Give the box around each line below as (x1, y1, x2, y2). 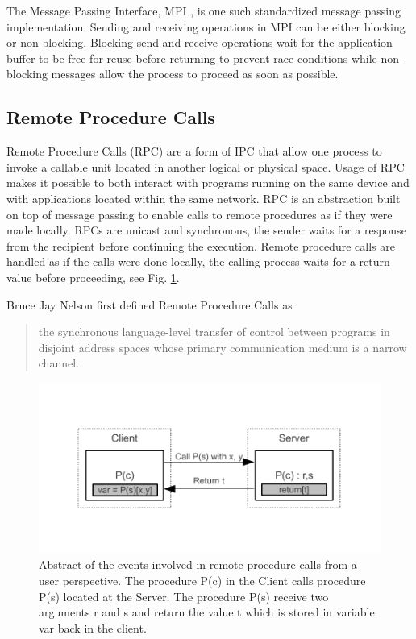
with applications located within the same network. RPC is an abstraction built (6, 189, 401, 206)
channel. (38, 355, 79, 371)
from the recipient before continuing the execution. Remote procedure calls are (6, 237, 395, 254)
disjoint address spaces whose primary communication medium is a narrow (38, 338, 407, 355)
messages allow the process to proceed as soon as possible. (51, 65, 339, 82)
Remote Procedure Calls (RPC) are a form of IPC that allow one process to (6, 143, 382, 160)
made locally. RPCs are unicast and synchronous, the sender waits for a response (6, 222, 406, 239)
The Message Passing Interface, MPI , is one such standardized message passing (6, 2, 401, 19)
